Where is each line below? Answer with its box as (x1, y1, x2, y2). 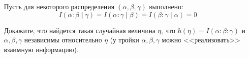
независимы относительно (24, 35, 102, 45)
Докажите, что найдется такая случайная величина (4, 25, 156, 35)
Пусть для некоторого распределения (4, 1, 115, 11)
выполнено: (149, 1, 184, 11)
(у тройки (110, 35, 139, 45)
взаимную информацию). (4, 44, 79, 54)
